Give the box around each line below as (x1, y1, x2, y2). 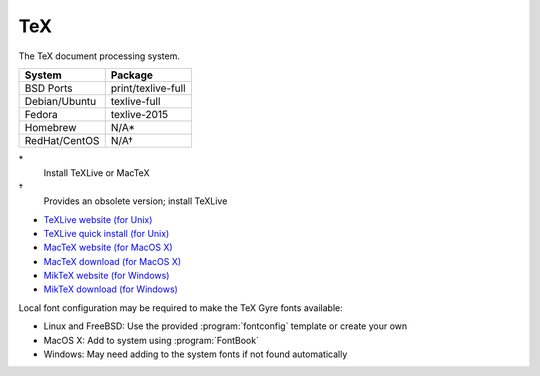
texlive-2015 (110, 107, 169, 121)
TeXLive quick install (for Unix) (43, 227, 170, 239)
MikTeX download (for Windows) (43, 283, 179, 295)
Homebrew (24, 120, 77, 134)
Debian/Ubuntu (24, 94, 97, 108)
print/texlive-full (110, 81, 186, 95)
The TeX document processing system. (18, 50, 180, 62)
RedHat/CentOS (24, 133, 100, 147)
